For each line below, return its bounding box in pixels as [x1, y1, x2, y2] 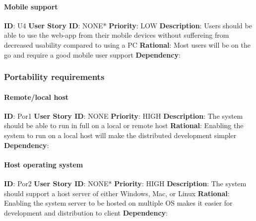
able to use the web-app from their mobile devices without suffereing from [4, 30, 229, 40]
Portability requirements [4, 71, 105, 83]
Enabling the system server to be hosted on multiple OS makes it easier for [4, 198, 233, 208]
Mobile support [4, 1, 58, 11]
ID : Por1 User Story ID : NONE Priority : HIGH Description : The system [4, 110, 243, 121]
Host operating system [4, 159, 83, 169]
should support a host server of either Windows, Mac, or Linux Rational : [4, 188, 230, 198]
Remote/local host [4, 91, 68, 102]
